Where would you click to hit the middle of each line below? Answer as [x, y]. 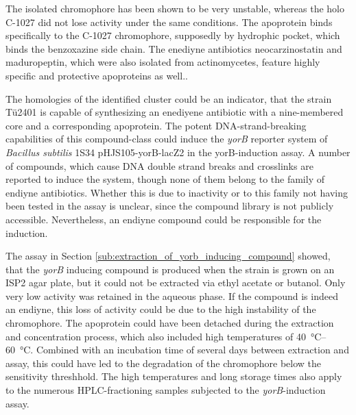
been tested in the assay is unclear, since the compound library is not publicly [170, 206]
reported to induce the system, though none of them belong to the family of [165, 179]
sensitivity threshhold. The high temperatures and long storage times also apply [174, 376]
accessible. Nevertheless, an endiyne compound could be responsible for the [164, 219]
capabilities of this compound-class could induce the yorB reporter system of [167, 139]
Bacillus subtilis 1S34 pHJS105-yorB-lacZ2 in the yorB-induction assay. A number [178, 152]
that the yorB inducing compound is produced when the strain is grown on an [170, 269]
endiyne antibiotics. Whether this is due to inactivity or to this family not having [177, 192]
